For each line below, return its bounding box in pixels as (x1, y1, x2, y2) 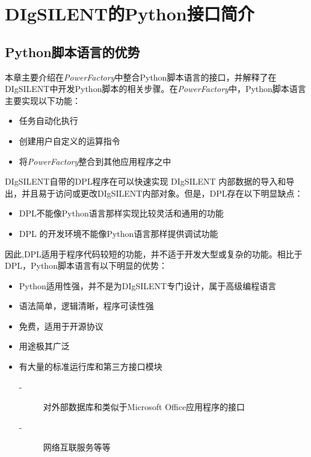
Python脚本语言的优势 (5, 42, 140, 61)
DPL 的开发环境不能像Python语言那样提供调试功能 (19, 227, 218, 239)
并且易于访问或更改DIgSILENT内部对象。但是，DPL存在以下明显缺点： (21, 186, 303, 199)
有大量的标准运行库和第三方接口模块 (19, 360, 162, 373)
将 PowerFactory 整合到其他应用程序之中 (19, 155, 171, 167)
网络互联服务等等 (43, 441, 111, 453)
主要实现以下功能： (5, 94, 81, 106)
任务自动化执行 (19, 114, 78, 127)
